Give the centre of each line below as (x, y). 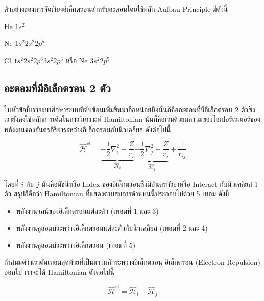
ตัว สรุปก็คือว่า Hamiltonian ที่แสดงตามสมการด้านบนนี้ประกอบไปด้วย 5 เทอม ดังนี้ (117, 194)
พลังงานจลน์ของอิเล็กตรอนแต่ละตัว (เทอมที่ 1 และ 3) (87, 210)
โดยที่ (11, 183)
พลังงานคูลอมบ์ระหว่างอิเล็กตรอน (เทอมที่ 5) (76, 245)
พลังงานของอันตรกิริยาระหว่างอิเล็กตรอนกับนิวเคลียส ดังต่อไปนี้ (88, 129)
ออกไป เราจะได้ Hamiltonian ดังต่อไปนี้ (59, 272)
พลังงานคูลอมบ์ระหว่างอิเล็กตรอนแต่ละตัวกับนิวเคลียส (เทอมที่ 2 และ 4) (112, 228)
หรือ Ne (77, 60)
